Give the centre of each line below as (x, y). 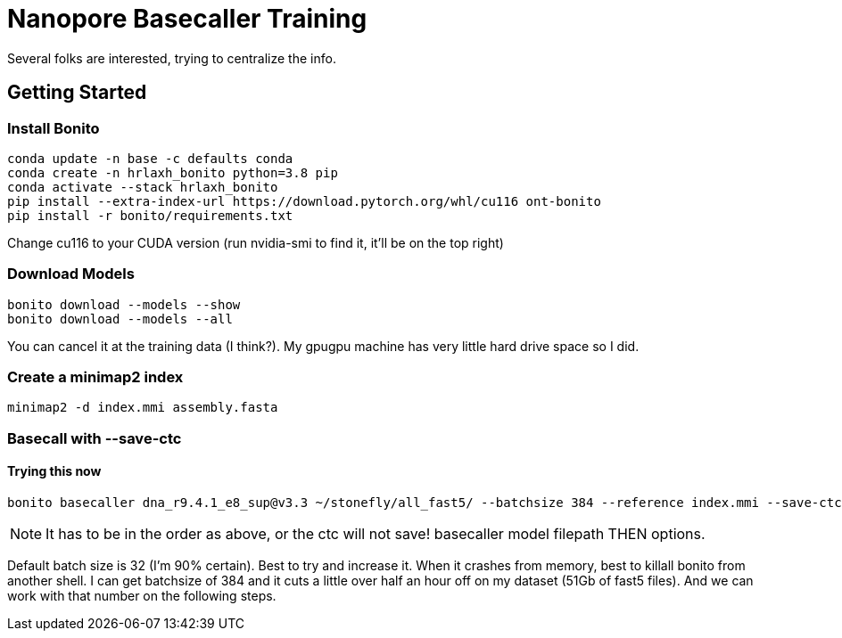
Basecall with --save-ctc (95, 438)
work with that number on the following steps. (142, 596)
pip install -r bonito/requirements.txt (150, 215)
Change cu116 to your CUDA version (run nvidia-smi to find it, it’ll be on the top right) (256, 242)
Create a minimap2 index (95, 377)
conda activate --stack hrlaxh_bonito (143, 187)
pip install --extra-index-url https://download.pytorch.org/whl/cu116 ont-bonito (304, 201)
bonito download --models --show (124, 304)
